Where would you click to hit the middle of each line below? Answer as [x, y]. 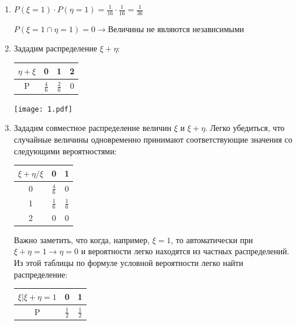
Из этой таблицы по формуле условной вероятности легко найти [128, 262]
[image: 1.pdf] [43, 109]
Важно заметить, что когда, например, [82, 239]
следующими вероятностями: [65, 151]
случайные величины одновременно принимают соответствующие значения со [153, 139]
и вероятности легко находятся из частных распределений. [185, 251]
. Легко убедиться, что [245, 128]
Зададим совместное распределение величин [92, 128]
